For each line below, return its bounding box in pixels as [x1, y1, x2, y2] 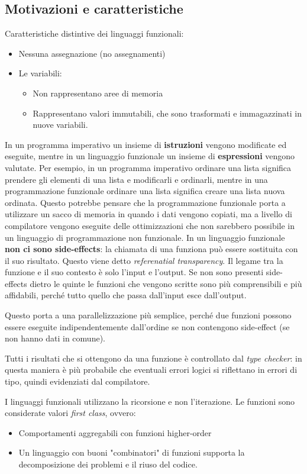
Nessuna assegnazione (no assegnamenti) [18, 47, 166, 59]
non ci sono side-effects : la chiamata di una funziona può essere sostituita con [5, 243, 298, 255]
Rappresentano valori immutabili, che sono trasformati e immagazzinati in [33, 107, 302, 119]
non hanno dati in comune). [5, 332, 105, 344]
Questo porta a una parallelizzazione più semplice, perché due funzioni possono [5, 309, 292, 321]
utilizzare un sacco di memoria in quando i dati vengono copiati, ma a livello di [5, 208, 292, 220]
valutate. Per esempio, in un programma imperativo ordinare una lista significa [5, 161, 292, 173]
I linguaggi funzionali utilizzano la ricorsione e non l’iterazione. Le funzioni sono [5, 395, 295, 407]
